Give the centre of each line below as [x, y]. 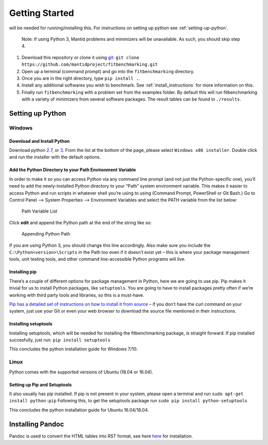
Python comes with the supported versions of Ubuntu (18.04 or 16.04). [81, 372]
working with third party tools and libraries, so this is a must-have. [77, 295]
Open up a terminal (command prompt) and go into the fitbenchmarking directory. [108, 71]
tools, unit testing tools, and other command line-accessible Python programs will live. [97, 259]
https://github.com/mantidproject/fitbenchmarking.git [90, 64]
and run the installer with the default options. [55, 157]
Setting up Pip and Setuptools [40, 385]
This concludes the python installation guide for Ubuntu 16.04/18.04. [79, 410]
